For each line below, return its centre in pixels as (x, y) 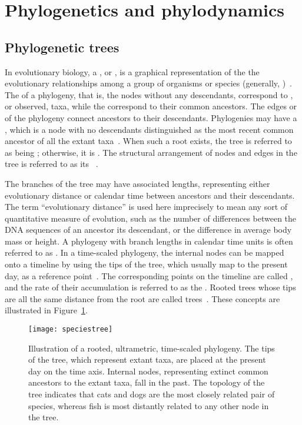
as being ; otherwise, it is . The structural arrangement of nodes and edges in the (151, 152)
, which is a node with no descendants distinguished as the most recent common (149, 129)
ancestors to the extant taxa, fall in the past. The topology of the (147, 382)
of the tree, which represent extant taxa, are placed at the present (147, 359)
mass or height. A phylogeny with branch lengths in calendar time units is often (149, 241)
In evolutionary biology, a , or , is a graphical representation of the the (132, 71)
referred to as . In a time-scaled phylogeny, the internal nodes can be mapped (145, 252)
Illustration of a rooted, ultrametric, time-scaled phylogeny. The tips (152, 348)
